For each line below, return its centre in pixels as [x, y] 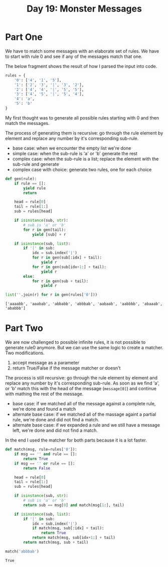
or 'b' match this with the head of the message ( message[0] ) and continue [81, 389]
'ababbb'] [16, 308]
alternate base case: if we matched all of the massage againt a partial [84, 414]
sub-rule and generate [36, 164]
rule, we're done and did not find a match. [56, 420]
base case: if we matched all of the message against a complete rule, [84, 404]
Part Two [24, 328]
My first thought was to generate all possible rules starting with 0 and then [82, 118]
